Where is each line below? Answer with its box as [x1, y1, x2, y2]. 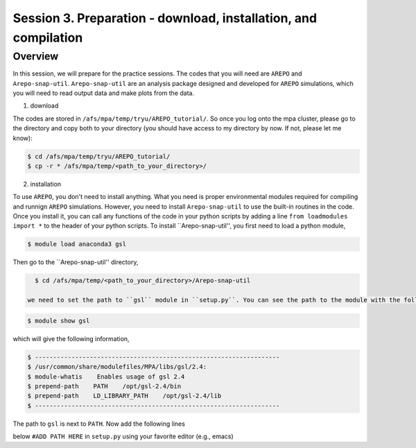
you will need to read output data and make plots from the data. [12, 89, 194, 97]
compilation [12, 30, 83, 45]
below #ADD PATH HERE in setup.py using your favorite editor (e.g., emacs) [12, 432, 234, 440]
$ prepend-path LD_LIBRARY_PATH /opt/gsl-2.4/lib [27, 392, 222, 400]
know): [12, 134, 33, 142]
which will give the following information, [12, 334, 130, 343]
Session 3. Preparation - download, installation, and [12, 10, 318, 26]
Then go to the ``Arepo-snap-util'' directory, [12, 258, 139, 266]
